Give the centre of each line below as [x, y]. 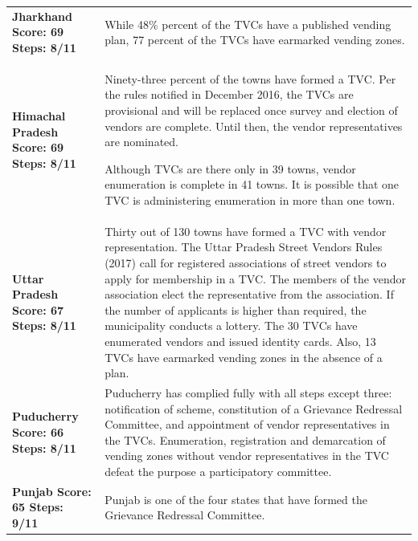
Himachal [39, 115]
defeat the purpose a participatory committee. [218, 471]
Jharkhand [42, 16]
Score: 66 [38, 431]
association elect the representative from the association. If [249, 294]
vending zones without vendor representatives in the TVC [247, 456]
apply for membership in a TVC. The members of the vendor [255, 278]
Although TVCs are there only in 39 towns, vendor [230, 168]
